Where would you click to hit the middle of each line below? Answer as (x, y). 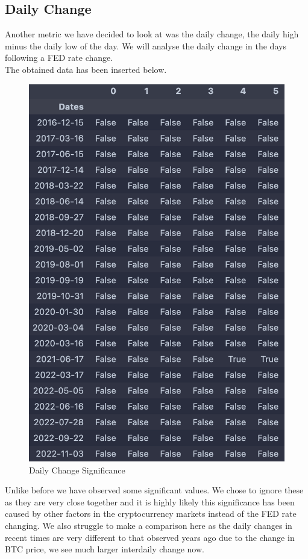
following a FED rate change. (59, 58)
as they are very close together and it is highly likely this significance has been (150, 501)
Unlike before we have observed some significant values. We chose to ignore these (154, 490)
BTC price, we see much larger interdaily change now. (105, 549)
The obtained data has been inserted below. (86, 69)
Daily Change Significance (77, 470)
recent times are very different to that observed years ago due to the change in (150, 537)
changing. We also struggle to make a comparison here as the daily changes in (149, 526)
